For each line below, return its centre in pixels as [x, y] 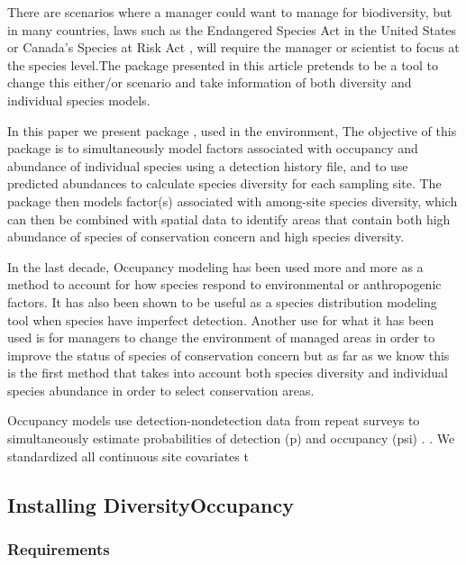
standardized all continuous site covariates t [128, 456]
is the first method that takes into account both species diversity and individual [228, 373]
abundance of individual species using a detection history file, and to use [208, 165]
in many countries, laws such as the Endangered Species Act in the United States [232, 29]
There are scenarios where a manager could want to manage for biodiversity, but [230, 12]
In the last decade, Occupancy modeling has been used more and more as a [215, 266]
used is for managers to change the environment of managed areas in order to [221, 337]
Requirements [59, 548]
